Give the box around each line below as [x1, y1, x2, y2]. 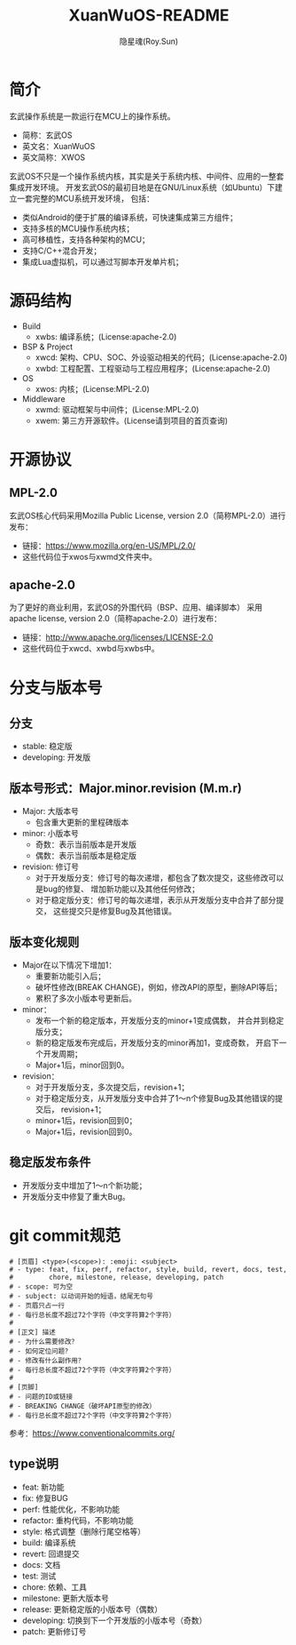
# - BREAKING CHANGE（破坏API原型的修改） [9, 1401, 157, 1410]
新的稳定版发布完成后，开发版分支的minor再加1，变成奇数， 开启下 [35, 1037, 279, 1049]
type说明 [9, 1457, 59, 1472]
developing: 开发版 [21, 752, 91, 763]
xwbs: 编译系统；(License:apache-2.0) [35, 331, 177, 342]
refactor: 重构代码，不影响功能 [21, 1514, 134, 1525]
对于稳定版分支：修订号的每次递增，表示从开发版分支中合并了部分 [35, 895, 277, 906]
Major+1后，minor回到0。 [35, 1059, 129, 1071]
